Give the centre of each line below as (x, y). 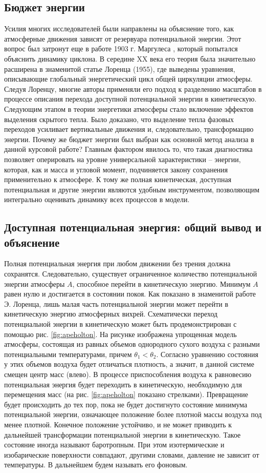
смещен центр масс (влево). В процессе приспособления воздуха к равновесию (128, 374)
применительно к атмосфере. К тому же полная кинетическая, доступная (118, 179)
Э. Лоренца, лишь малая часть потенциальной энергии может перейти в (116, 303)
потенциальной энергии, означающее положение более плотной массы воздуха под (133, 414)
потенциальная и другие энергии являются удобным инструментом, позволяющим (132, 189)
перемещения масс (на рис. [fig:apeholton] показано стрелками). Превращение (126, 394)
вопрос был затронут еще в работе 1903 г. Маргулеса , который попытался (121, 48)
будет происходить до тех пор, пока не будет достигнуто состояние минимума (126, 404)
